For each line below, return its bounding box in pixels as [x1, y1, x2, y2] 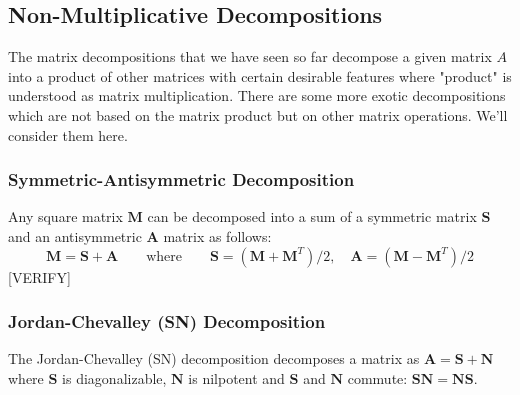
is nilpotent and [188, 367, 285, 388]
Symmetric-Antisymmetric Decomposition [8, 167, 355, 192]
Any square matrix [8, 206, 123, 227]
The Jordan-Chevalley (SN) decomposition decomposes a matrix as [8, 348, 420, 369]
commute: [347, 367, 408, 388]
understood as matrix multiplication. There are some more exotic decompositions [8, 85, 506, 106]
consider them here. [8, 124, 128, 145]
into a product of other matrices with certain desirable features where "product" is [8, 65, 512, 86]
